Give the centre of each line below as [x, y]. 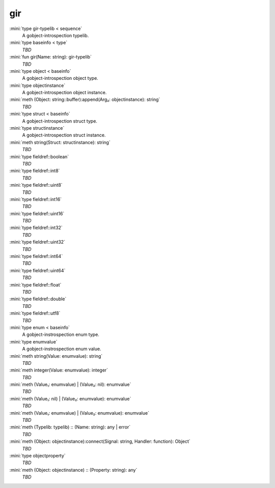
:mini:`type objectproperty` [37, 455]
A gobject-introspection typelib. [56, 35]
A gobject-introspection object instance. [64, 93]
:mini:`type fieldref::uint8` [36, 185]
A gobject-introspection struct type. [60, 121]
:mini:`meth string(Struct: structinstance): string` [60, 142]
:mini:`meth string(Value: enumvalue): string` [56, 356]
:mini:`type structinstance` [37, 128]
